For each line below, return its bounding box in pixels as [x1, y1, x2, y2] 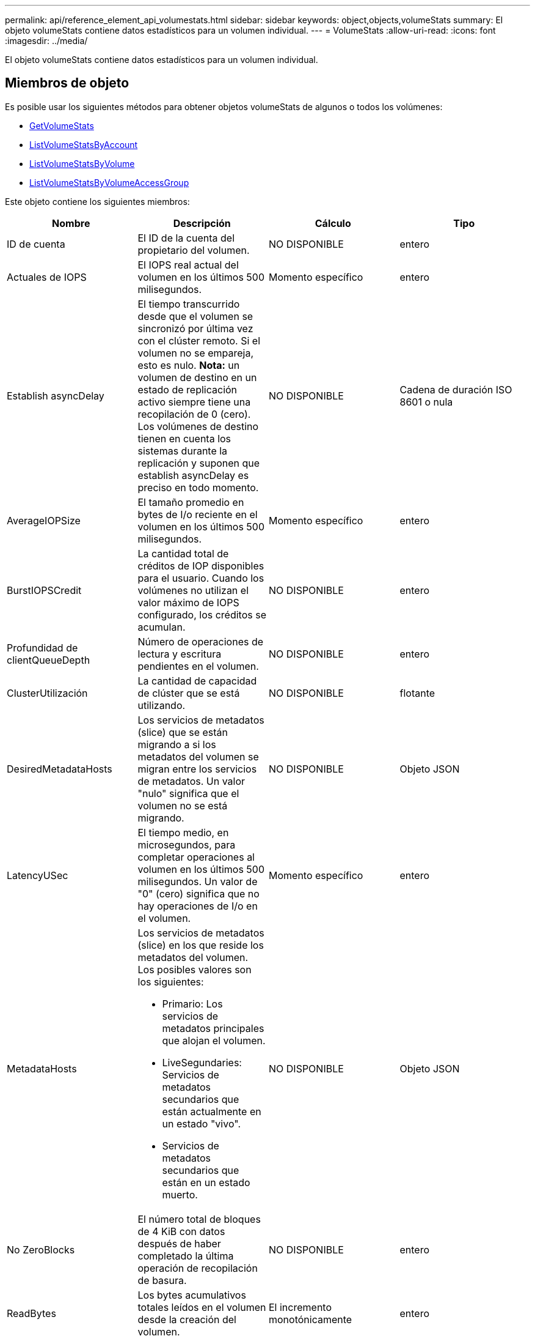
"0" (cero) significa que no [137, 887, 260, 900]
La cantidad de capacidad [137, 674, 257, 687]
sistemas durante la [137, 444, 228, 457]
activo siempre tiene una [137, 395, 251, 408]
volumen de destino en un [137, 371, 257, 384]
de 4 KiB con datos [137, 1225, 225, 1238]
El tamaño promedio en [137, 495, 244, 508]
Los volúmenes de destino [137, 420, 259, 432]
